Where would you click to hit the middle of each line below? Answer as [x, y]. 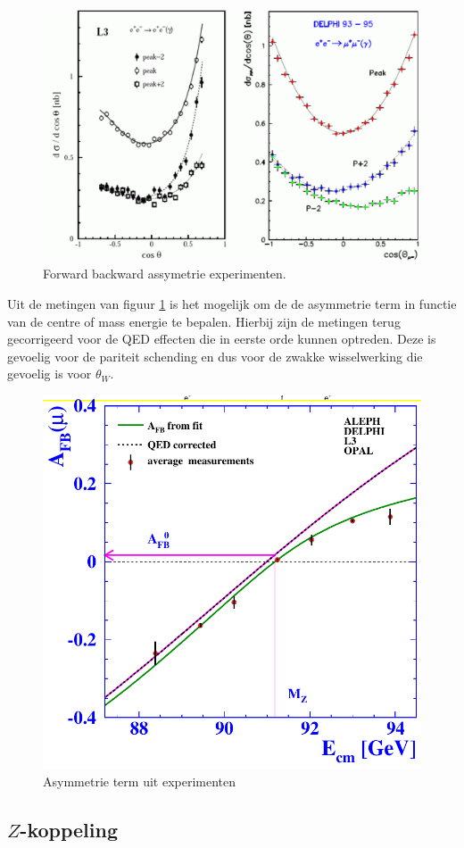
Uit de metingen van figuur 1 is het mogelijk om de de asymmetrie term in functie [232, 304]
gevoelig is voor [50, 374]
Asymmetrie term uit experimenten [140, 781]
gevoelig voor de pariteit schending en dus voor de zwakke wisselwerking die [215, 356]
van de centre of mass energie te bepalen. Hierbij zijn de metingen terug [204, 321]
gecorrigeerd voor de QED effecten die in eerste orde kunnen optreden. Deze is [222, 339]
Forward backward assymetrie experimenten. [165, 274]
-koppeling [69, 829]
